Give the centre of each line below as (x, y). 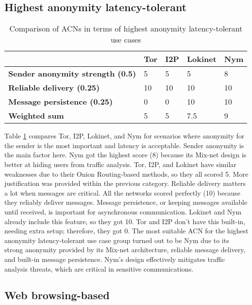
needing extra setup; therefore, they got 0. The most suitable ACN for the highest (126, 231)
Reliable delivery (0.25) (54, 88)
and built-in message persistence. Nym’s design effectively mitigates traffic (115, 259)
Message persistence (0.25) (61, 102)
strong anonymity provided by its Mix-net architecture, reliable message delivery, (125, 250)
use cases (126, 40)
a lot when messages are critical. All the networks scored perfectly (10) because (122, 192)
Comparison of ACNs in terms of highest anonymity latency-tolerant (126, 29)
